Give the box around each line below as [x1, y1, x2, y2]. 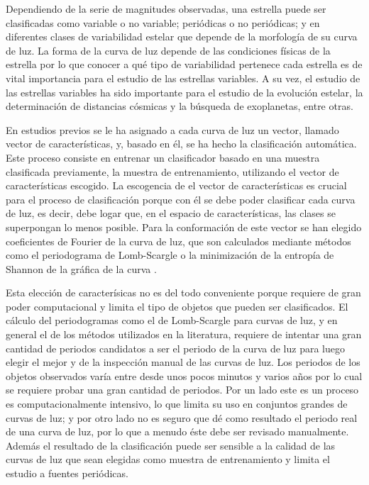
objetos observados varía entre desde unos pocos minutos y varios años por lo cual [6, 368, 363, 383]
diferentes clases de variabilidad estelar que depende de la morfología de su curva [6, 29, 358, 44]
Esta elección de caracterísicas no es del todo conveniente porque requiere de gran [6, 285, 361, 300]
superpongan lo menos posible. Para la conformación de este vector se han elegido [6, 219, 362, 234]
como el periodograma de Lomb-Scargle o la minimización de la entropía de [6, 247, 334, 262]
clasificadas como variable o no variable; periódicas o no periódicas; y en [6, 15, 320, 30]
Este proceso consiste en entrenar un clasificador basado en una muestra [6, 150, 320, 165]
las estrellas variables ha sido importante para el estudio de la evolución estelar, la [6, 84, 363, 99]
